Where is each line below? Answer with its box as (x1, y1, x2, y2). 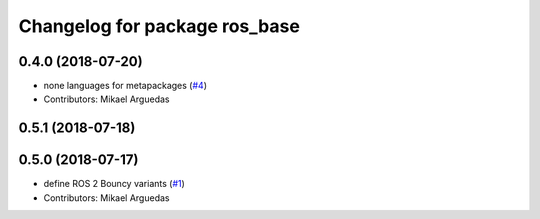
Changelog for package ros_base (18, 15, 300, 37)
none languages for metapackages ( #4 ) (43, 80, 207, 92)
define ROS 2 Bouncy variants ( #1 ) (43, 178, 185, 190)
